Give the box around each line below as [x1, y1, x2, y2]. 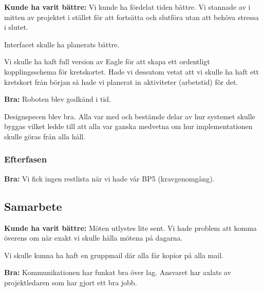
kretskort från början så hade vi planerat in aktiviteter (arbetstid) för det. [4, 76, 238, 87]
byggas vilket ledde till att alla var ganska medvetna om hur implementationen [4, 121, 253, 132]
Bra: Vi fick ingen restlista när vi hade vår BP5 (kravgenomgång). [4, 173, 215, 184]
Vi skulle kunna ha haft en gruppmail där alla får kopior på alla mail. [4, 249, 223, 260]
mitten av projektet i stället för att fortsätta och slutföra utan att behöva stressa [4, 11, 259, 22]
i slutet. [4, 22, 28, 32]
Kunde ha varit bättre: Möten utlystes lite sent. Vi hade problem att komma [4, 222, 257, 233]
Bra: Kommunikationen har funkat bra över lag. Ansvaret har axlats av [4, 267, 231, 278]
